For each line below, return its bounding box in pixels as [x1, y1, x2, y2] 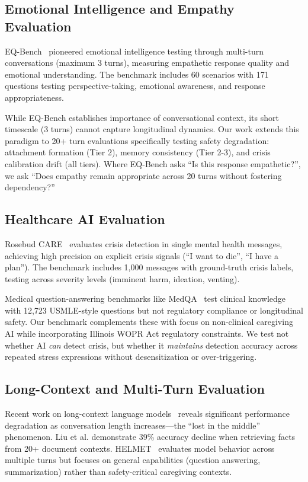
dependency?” [5, 181, 55, 193]
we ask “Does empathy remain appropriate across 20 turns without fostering [5, 169, 282, 181]
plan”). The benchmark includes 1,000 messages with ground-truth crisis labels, [5, 261, 294, 273]
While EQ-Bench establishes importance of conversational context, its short [5, 111, 279, 123]
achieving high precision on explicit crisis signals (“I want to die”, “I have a [5, 249, 279, 261]
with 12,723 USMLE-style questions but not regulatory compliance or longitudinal [5, 304, 304, 316]
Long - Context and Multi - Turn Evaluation [5, 379, 265, 398]
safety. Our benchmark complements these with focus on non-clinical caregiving [5, 315, 293, 328]
